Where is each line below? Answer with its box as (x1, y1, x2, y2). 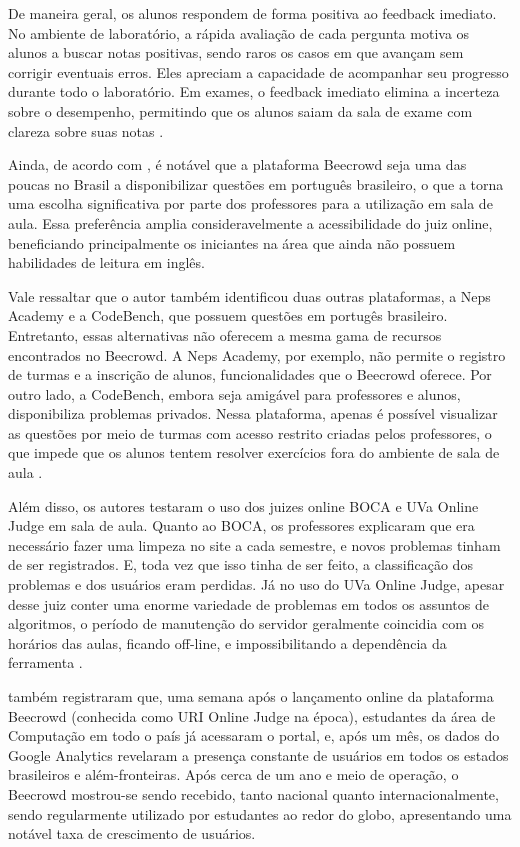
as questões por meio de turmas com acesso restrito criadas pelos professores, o (8, 422, 492, 443)
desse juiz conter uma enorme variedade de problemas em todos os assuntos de (8, 593, 489, 614)
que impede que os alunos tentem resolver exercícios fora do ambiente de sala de (8, 442, 500, 463)
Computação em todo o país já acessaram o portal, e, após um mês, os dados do (8, 725, 500, 746)
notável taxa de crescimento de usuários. (8, 823, 256, 844)
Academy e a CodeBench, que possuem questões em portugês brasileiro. (8, 305, 448, 326)
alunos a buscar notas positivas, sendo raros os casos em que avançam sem (8, 42, 464, 63)
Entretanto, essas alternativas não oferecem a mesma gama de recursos (8, 324, 442, 345)
